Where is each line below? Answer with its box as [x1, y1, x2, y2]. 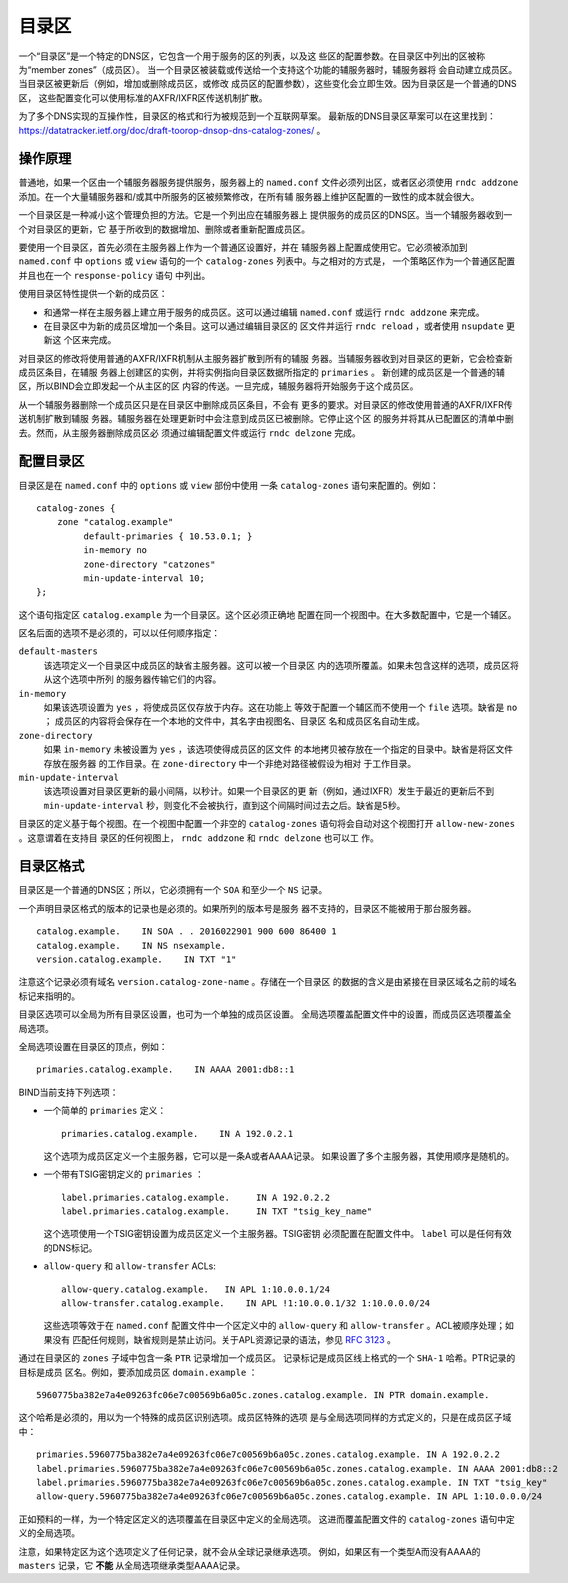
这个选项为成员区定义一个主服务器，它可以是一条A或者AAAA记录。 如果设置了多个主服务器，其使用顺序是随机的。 [43, 1150, 515, 1162]
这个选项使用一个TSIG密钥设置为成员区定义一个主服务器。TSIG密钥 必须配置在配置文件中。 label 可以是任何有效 [43, 1228, 512, 1240]
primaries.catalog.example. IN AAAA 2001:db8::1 [36, 1064, 295, 1075]
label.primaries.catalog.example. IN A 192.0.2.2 [61, 1191, 330, 1203]
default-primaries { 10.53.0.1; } [83, 530, 253, 542]
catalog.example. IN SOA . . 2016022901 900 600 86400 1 [36, 926, 337, 937]
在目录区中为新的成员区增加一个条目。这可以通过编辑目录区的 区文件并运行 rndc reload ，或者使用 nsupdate [43, 320, 504, 332]
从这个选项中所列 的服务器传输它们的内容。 [43, 673, 222, 685]
